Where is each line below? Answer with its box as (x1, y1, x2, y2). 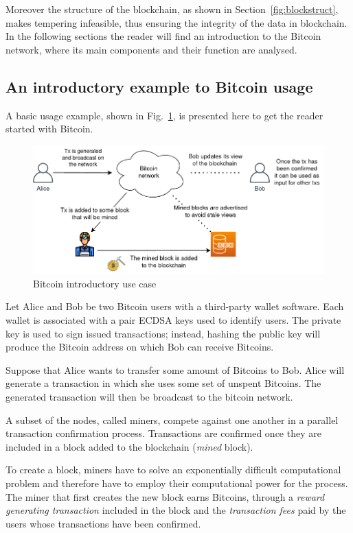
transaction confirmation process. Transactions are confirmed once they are (5, 426, 321, 440)
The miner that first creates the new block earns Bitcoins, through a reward (5, 489, 325, 504)
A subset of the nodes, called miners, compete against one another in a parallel (5, 412, 339, 427)
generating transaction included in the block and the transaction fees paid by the (5, 503, 346, 517)
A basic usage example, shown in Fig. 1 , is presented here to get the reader (5, 108, 323, 122)
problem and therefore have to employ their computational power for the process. (5, 475, 348, 490)
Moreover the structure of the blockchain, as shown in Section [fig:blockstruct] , (5, 2, 339, 16)
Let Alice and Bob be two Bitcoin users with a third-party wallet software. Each (5, 299, 344, 313)
